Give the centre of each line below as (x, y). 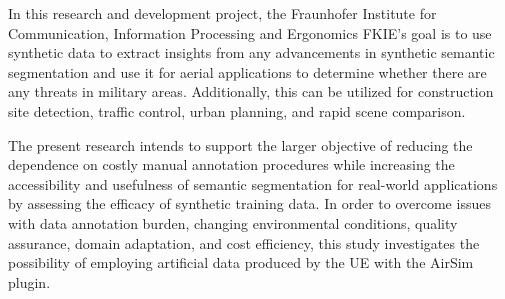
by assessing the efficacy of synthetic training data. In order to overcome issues (249, 203)
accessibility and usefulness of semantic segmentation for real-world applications (253, 183)
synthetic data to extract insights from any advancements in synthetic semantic (251, 52)
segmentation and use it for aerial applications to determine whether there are (247, 71)
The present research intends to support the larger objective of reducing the (240, 144)
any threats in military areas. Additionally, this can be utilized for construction (251, 91)
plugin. (29, 281)
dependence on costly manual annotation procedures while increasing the (231, 164)
